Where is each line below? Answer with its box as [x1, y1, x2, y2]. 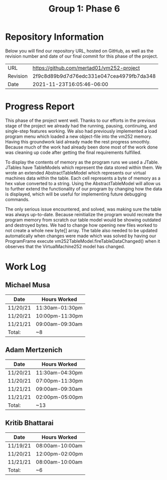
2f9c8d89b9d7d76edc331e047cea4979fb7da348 [32, 72, 156, 79]
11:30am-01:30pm [36, 304, 83, 311]
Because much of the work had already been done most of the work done [5, 144, 158, 150]
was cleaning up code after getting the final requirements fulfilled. [5, 149, 142, 155]
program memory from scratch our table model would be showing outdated [5, 217, 161, 223]
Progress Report [5, 101, 75, 112]
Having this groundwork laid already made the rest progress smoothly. [5, 138, 151, 144]
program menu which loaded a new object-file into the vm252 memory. [5, 133, 152, 139]
